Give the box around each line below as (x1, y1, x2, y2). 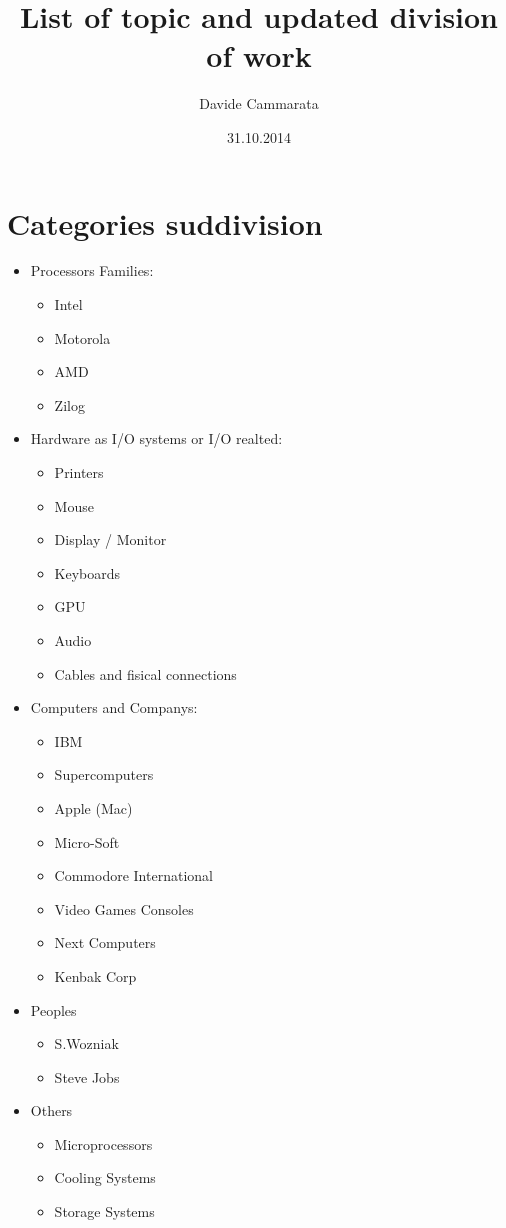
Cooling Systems (54, 1167, 156, 1188)
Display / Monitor (54, 529, 167, 550)
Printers (54, 462, 104, 482)
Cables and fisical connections (54, 663, 237, 684)
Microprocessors (54, 1133, 153, 1154)
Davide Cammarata (199, 93, 319, 114)
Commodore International (54, 865, 213, 886)
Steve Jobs (54, 1066, 120, 1087)
